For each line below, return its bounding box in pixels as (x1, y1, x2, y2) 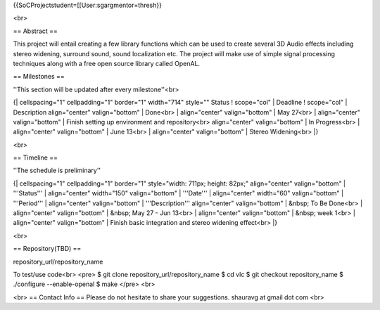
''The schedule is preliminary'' (13, 166, 101, 175)
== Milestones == (13, 72, 65, 81)
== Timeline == (13, 153, 58, 162)
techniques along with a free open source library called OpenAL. (13, 59, 201, 67)
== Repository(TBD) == (13, 245, 82, 253)
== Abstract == (13, 27, 58, 35)
